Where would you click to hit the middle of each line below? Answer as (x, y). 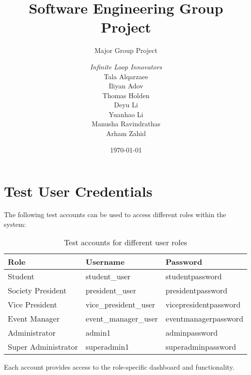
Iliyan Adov (126, 86)
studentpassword (194, 276)
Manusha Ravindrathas (126, 124)
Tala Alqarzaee (126, 76)
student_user (108, 276)
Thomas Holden (126, 95)
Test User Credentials (78, 191)
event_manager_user (122, 319)
